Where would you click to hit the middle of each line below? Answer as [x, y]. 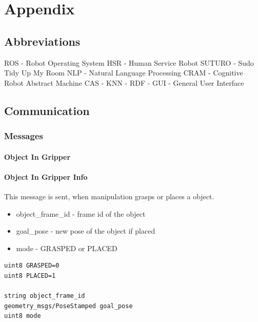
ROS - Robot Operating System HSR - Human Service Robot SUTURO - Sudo [129, 62]
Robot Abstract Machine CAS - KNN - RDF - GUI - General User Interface [124, 82]
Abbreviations [42, 41]
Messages [24, 136]
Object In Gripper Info [46, 176]
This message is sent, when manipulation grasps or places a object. [109, 196]
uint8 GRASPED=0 [32, 266]
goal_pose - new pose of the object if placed [86, 231]
